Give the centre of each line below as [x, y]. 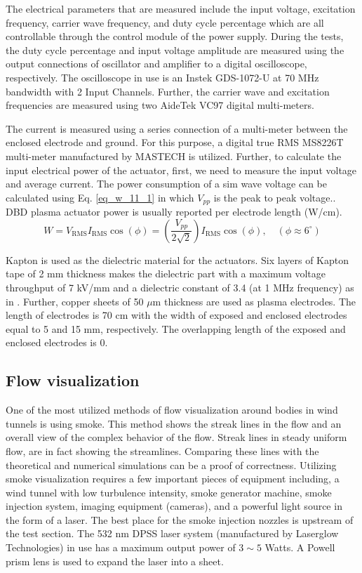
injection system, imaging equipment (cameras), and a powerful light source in [174, 506]
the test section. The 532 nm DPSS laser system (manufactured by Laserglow [172, 533]
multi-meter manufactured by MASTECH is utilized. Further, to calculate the [174, 156]
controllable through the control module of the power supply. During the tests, [175, 36]
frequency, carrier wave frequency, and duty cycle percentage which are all [165, 22]
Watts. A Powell [300, 547]
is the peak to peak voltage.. [275, 197]
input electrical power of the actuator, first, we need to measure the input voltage [181, 170]
